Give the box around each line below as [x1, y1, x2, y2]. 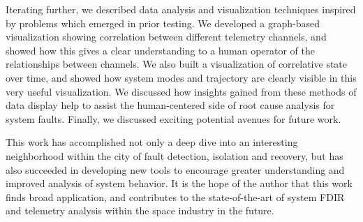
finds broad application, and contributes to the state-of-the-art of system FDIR [6, 189, 345, 204]
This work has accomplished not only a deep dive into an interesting [6, 135, 298, 149]
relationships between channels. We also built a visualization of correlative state [6, 57, 348, 71]
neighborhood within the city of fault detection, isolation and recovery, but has [6, 148, 343, 163]
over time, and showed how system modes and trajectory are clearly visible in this [6, 70, 357, 84]
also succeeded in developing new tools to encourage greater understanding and [6, 162, 345, 177]
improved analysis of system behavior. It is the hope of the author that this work [6, 176, 353, 191]
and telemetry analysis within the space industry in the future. [6, 203, 274, 218]
